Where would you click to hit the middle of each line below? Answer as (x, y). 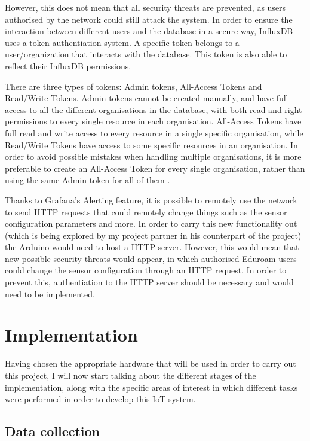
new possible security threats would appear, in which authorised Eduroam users (151, 258)
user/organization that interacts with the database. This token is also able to (146, 54)
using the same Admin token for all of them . (88, 180)
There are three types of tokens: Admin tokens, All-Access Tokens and (133, 86)
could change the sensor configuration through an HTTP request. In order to (146, 270)
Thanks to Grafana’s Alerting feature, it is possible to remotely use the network (151, 200)
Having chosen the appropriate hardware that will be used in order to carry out (151, 364)
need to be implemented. (50, 294)
